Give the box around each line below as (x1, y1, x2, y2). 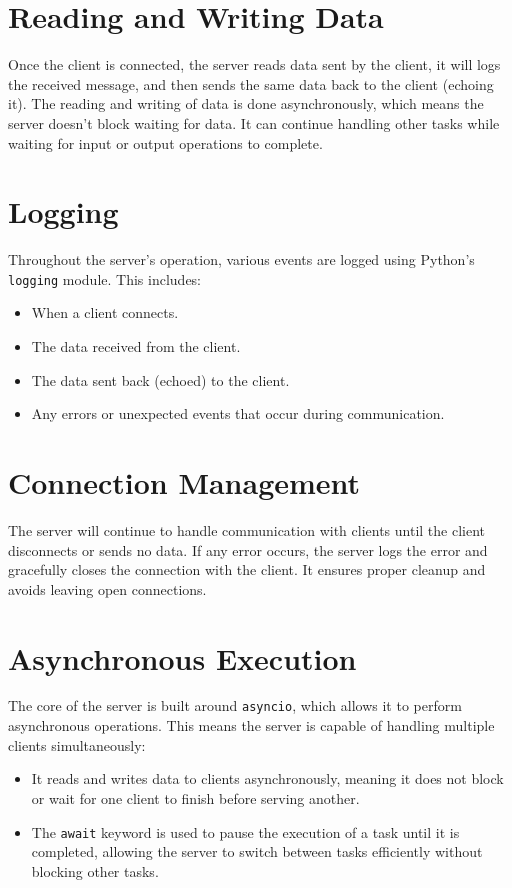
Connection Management (8, 462, 361, 503)
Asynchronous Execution (8, 637, 357, 678)
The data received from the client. (31, 336, 241, 357)
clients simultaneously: (8, 734, 146, 755)
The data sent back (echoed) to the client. (31, 369, 290, 390)
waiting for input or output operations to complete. (8, 132, 323, 153)
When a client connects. (31, 302, 179, 323)
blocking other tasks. (31, 860, 159, 881)
